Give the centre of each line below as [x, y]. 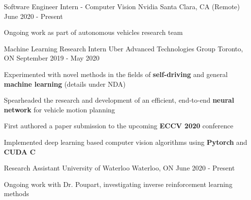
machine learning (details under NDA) [65, 84]
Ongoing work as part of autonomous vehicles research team [93, 32]
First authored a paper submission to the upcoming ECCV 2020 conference [119, 126]
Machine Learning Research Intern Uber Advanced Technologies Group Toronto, [124, 48]
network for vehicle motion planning [59, 109]
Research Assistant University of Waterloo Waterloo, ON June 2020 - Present [119, 168]
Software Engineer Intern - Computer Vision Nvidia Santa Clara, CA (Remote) [122, 6]
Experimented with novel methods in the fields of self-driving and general [116, 74]
